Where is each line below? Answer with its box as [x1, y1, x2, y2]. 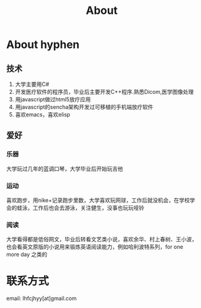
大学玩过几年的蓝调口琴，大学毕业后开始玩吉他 [6, 165, 123, 172]
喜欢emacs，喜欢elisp [15, 111, 71, 118]
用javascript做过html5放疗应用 [15, 96, 91, 103]
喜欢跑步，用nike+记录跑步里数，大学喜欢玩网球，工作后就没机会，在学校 [6, 196, 190, 204]
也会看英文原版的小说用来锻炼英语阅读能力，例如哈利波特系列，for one [6, 243, 183, 250]
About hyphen [6, 38, 80, 52]
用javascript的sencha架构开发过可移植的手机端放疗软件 [15, 104, 153, 110]
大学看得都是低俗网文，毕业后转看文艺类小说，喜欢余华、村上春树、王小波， [6, 236, 197, 243]
